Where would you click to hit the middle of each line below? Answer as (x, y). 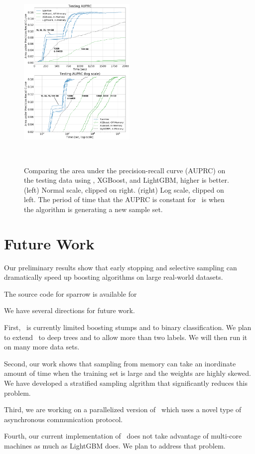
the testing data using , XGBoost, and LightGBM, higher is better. (127, 180)
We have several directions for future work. (69, 310)
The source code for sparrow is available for (70, 293)
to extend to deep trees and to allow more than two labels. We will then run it (126, 337)
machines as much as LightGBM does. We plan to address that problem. (115, 445)
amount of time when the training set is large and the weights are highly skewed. (127, 373)
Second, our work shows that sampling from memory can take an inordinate (120, 363)
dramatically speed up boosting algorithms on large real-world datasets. (114, 277)
